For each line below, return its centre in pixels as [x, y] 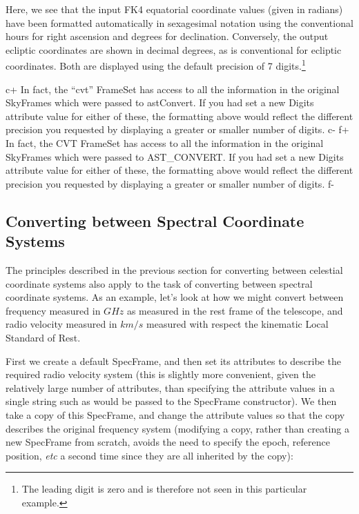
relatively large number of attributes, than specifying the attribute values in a [170, 387]
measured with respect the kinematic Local [237, 324]
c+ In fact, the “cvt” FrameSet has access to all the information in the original [173, 89]
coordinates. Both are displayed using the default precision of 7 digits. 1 [156, 65]
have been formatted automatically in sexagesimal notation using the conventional [179, 22]
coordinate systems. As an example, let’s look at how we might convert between [175, 297]
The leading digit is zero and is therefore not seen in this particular [164, 489]
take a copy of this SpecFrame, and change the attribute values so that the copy [175, 414]
